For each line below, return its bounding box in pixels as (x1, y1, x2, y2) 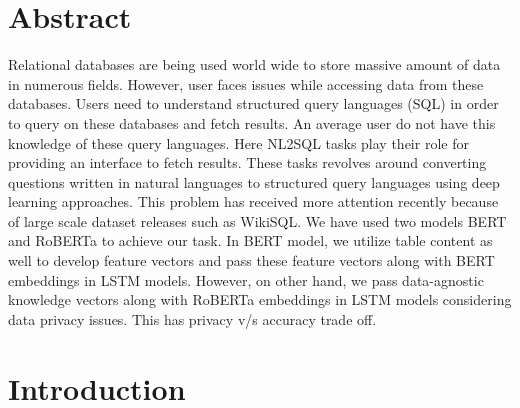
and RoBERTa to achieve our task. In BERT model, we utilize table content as (8, 230, 493, 251)
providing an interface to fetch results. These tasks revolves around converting (8, 152, 487, 173)
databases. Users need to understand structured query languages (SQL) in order (8, 93, 499, 114)
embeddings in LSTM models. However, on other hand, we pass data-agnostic (8, 269, 484, 290)
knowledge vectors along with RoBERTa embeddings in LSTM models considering (8, 289, 512, 310)
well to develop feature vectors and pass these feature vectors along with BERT (8, 250, 495, 271)
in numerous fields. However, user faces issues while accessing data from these (8, 73, 484, 94)
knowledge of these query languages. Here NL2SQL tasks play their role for (8, 132, 469, 153)
